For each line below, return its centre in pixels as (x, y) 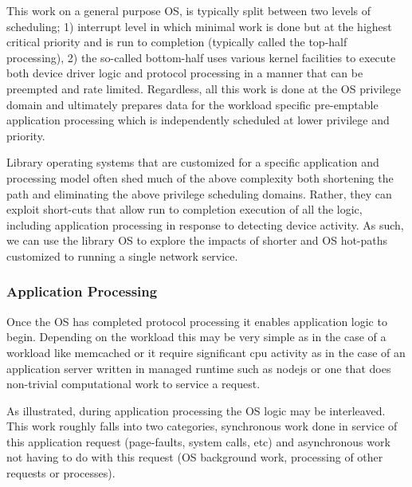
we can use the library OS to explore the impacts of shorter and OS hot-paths (197, 240)
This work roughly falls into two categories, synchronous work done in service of (202, 426)
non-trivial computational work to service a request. (133, 384)
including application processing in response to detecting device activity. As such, (205, 224)
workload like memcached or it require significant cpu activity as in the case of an (206, 352)
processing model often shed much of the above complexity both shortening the (200, 177)
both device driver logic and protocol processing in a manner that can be (185, 73)
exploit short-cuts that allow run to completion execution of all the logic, (184, 209)
